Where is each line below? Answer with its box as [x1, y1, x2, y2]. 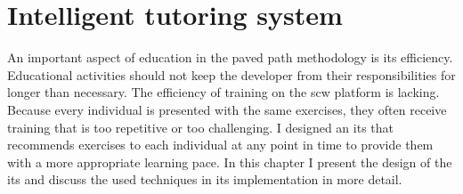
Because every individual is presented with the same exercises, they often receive [7, 100, 447, 118]
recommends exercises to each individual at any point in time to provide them [7, 135, 434, 154]
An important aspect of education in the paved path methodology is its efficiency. [7, 48, 453, 67]
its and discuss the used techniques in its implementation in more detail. [7, 170, 402, 189]
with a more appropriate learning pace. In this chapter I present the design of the [7, 152, 452, 171]
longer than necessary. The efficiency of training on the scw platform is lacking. [7, 83, 440, 101]
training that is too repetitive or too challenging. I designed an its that [7, 117, 394, 136]
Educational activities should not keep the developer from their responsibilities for [7, 65, 456, 84]
